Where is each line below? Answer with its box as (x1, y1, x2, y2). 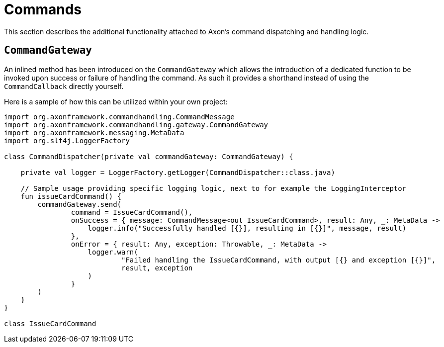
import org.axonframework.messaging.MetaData (4, 128, 184, 137)
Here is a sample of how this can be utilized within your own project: (4, 97, 228, 106)
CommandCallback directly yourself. (4, 82, 124, 90)
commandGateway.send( (37, 200, 122, 208)
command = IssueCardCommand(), (71, 208, 193, 216)
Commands (4, 1, 82, 18)
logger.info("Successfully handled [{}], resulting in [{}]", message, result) (88, 224, 407, 232)
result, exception (121, 263, 193, 272)
